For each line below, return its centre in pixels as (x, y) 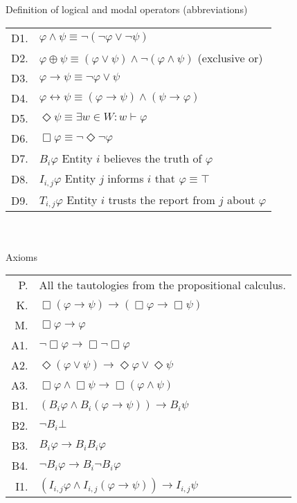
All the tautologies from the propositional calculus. (162, 285)
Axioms (21, 256)
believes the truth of (153, 158)
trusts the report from (162, 199)
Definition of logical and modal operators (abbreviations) (127, 9)
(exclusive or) (230, 57)
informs (126, 178)
